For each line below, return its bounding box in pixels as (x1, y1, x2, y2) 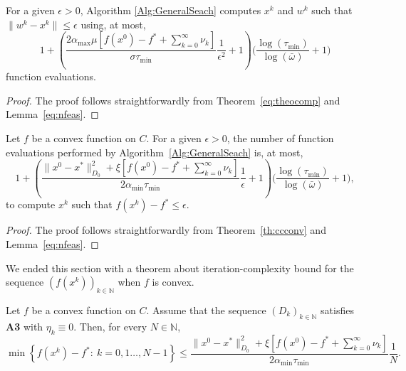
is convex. (152, 274, 194, 289)
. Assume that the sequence (146, 303, 266, 318)
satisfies (321, 303, 354, 318)
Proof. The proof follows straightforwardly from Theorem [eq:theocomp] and (6, 92, 340, 107)
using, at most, (80, 16, 146, 31)
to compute (6, 197, 56, 212)
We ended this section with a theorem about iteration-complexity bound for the (6, 260, 354, 275)
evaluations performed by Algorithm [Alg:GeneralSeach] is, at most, (6, 144, 303, 159)
